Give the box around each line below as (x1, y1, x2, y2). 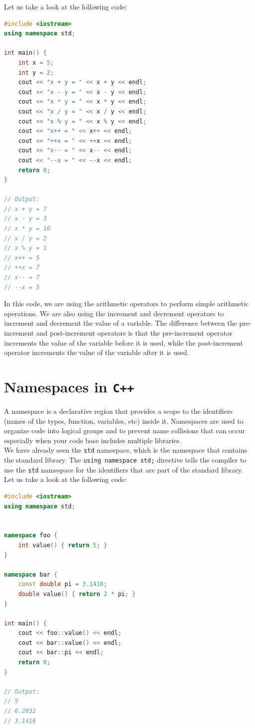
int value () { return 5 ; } (18, 541, 107, 549)
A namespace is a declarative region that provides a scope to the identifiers (4, 406, 233, 416)
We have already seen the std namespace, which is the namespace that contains (4, 445, 248, 455)
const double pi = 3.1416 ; (18, 581, 107, 588)
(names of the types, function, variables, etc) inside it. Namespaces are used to (4, 415, 244, 426)
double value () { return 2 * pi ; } (18, 590, 136, 598)
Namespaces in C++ (4, 376, 134, 396)
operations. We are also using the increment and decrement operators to (4, 308, 224, 318)
